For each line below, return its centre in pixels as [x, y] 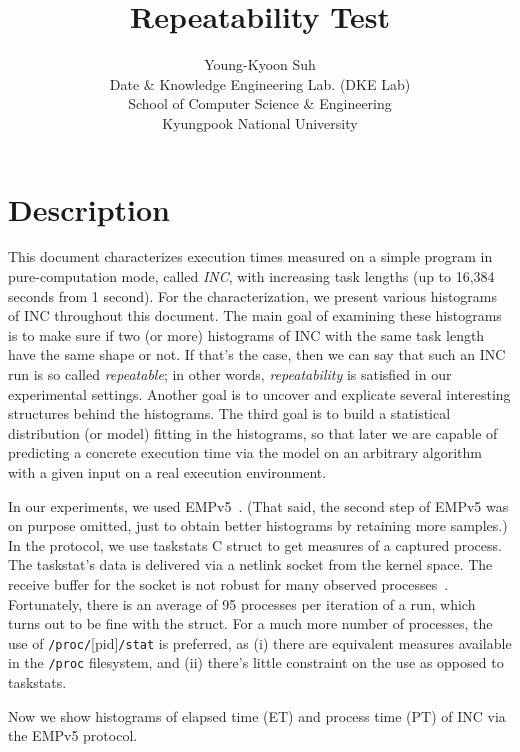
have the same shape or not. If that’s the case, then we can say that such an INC [257, 354]
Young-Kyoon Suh [260, 64]
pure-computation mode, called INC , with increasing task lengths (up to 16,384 [251, 276]
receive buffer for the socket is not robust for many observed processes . [228, 583]
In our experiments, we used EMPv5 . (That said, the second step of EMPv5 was [258, 505]
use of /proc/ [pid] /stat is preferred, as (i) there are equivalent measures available [260, 642]
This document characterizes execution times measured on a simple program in [250, 256]
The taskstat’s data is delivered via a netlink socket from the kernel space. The [250, 564]
